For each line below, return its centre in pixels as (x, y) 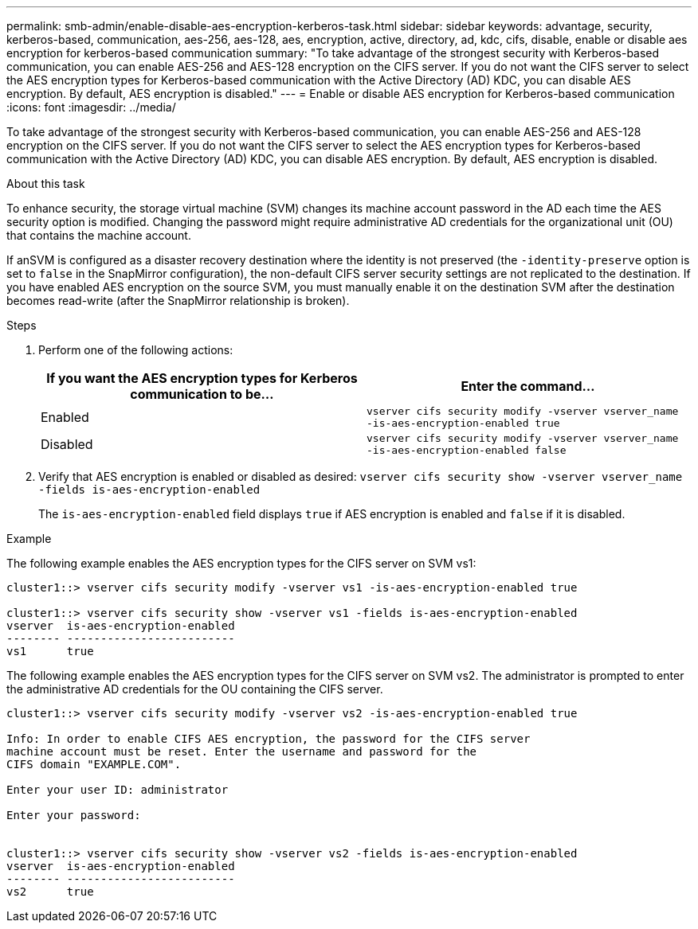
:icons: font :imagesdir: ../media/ (91, 107)
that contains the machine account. (99, 235)
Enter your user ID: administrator (118, 790)
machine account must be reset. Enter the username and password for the (242, 751)
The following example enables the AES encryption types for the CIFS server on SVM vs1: (241, 563)
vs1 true (50, 651)
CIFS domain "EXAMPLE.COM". (94, 764)
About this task (46, 183)
